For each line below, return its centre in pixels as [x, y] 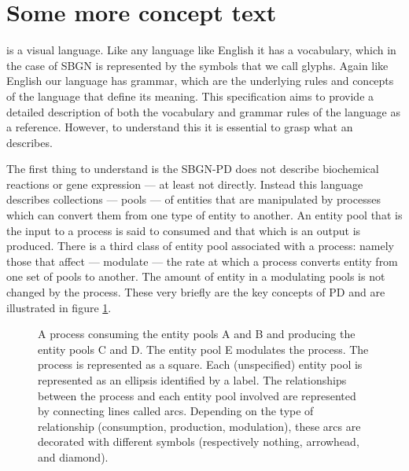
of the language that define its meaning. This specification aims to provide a [190, 96]
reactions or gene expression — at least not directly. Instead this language [185, 184]
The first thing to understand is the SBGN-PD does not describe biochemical [193, 169]
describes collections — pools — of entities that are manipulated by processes [193, 199]
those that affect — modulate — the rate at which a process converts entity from [202, 261]
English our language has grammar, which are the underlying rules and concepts [200, 81]
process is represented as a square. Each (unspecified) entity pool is [200, 364]
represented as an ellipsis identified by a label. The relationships [192, 380]
